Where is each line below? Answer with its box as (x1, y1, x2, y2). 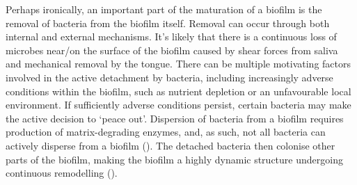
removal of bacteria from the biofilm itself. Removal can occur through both (6, 15, 330, 30)
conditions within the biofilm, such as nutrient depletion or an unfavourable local (6, 83, 351, 98)
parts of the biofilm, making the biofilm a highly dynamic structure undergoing (6, 152, 343, 166)
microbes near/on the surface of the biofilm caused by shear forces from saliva (6, 42, 338, 57)
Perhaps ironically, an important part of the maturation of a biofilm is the (6, 2, 322, 16)
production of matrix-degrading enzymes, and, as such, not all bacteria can (6, 124, 326, 139)
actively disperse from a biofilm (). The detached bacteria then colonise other (6, 138, 335, 152)
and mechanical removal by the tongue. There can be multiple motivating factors (6, 56, 351, 71)
